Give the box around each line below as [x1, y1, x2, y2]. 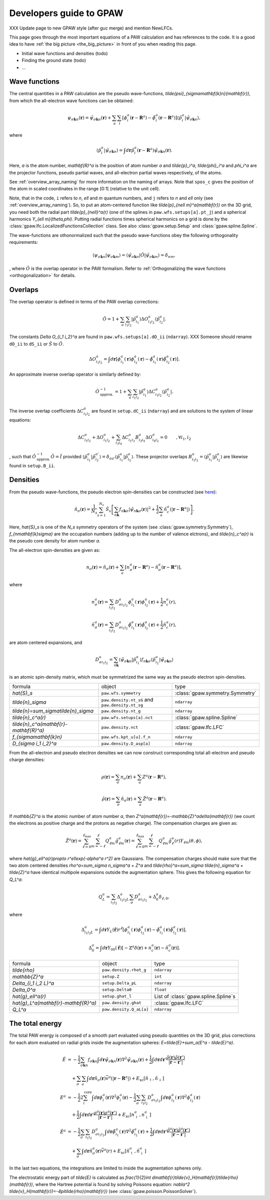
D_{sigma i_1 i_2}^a [12, 740, 57, 747]
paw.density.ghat [101, 1000, 142, 1006]
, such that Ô [9, 453, 36, 459]
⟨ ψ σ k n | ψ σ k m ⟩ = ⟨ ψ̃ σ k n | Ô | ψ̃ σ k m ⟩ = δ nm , [92, 252, 176, 259]
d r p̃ [125, 147, 134, 153]
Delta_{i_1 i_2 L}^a [12, 980, 54, 987]
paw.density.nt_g [101, 708, 141, 714]
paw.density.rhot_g [101, 967, 146, 973]
